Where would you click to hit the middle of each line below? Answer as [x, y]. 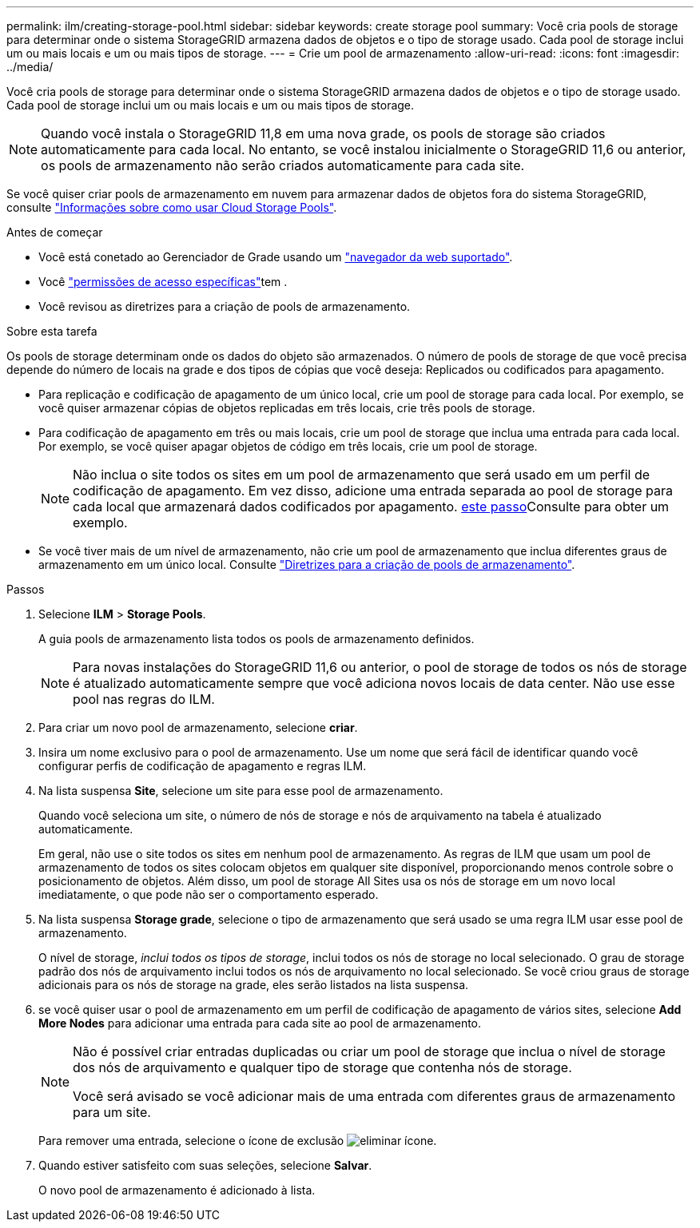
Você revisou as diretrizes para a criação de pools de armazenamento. [225, 306]
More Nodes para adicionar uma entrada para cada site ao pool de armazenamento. [260, 1023]
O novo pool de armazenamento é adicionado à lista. [177, 1190]
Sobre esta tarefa [52, 331]
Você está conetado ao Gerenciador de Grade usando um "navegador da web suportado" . [276, 257]
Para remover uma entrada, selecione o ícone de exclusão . [238, 1141]
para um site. [112, 1112]
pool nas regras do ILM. [144, 699]
